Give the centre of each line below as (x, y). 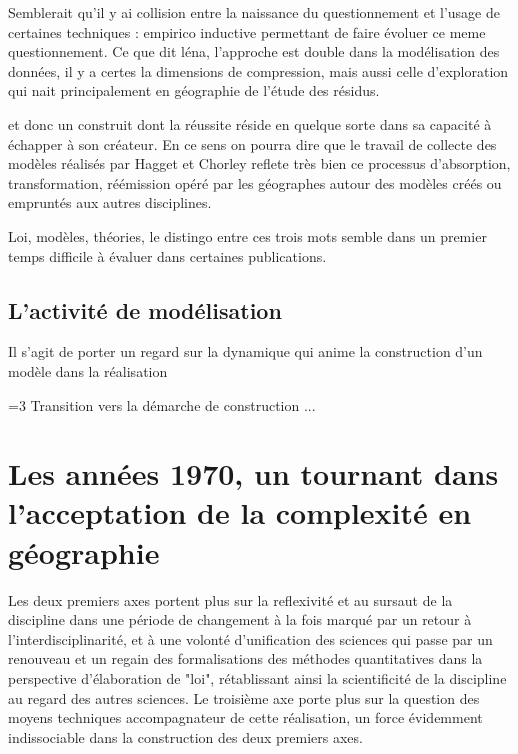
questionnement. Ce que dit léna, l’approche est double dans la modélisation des (254, 51)
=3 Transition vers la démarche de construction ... (162, 404)
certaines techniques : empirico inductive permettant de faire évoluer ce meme (247, 31)
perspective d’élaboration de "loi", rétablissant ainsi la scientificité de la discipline (257, 677)
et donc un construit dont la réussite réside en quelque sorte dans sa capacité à (250, 123)
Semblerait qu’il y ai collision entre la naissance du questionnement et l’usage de (254, 12)
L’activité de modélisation (145, 309)
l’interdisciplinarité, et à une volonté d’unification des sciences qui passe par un (250, 638)
